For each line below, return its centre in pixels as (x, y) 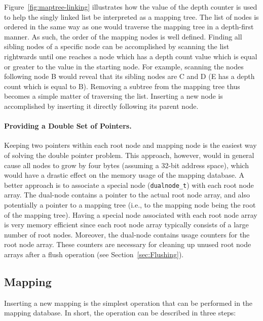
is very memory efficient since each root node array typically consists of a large (126, 225)
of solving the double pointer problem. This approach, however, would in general (129, 155)
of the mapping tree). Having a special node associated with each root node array (131, 214)
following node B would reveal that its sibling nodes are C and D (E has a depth (129, 76)
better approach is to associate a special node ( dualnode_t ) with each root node (129, 185)
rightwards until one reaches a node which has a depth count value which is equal (131, 56)
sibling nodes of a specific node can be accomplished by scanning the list (117, 46)
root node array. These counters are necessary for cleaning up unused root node (128, 244)
